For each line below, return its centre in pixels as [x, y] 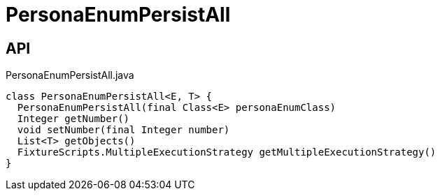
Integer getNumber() [73, 119]
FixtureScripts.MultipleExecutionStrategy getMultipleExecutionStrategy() [227, 152]
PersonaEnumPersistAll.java [70, 75]
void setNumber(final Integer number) [123, 130]
